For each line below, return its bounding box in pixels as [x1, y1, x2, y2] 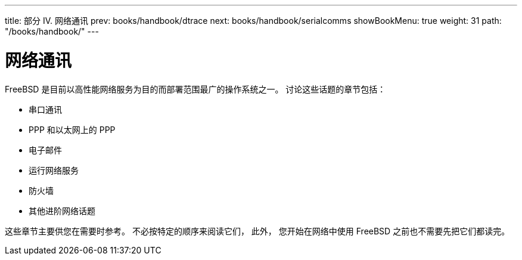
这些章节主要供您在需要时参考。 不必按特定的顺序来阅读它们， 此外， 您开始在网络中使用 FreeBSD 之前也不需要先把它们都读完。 [5, 225, 510, 236]
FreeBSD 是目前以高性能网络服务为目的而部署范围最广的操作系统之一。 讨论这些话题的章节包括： [5, 83, 386, 94]
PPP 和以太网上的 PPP [29, 124, 116, 135]
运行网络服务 [29, 165, 79, 175]
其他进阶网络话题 [29, 205, 95, 216]
